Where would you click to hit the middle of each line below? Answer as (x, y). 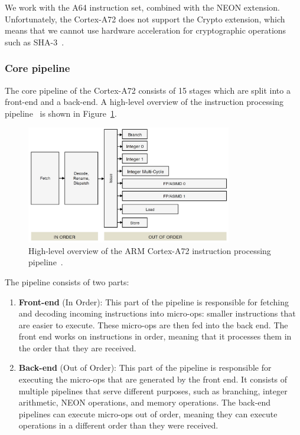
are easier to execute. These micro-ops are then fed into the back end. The (153, 324)
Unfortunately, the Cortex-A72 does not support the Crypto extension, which (145, 19)
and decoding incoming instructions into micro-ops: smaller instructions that (157, 313)
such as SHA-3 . (35, 42)
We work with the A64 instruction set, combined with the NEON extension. (143, 7)
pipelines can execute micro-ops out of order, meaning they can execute (148, 413)
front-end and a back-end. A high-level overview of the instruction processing (144, 102)
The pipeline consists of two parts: (67, 281)
